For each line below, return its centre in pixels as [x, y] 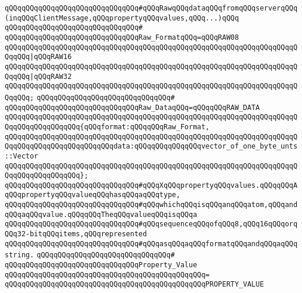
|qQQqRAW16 [51, 57]
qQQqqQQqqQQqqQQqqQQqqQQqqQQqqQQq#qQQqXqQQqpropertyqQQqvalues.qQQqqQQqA [151, 185]
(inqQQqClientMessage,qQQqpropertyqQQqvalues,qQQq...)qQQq [122, 18]
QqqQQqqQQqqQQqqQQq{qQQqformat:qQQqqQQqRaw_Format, [107, 127]
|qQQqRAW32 [51, 76]
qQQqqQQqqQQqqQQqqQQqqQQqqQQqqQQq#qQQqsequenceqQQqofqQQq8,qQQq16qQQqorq [151, 224]
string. [20, 255]
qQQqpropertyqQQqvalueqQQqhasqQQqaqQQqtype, [93, 195]
